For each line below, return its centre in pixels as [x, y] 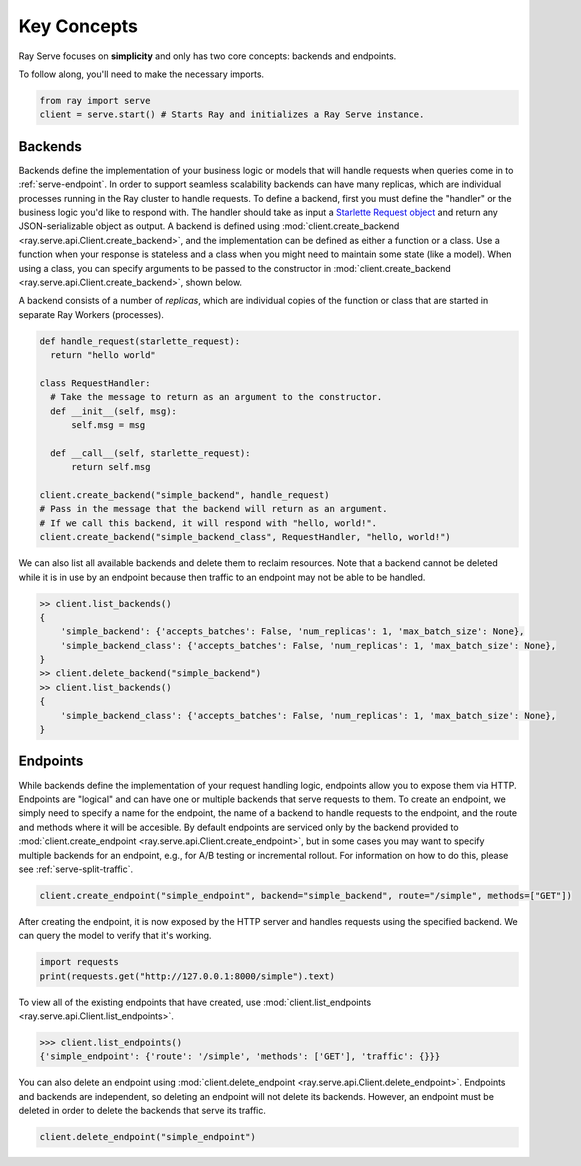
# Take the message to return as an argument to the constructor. [216, 397]
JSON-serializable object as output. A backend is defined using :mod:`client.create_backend [209, 226]
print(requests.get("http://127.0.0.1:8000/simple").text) [187, 976]
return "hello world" [103, 355]
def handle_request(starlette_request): [139, 341]
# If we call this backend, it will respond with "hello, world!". [208, 523]
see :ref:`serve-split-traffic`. [76, 869]
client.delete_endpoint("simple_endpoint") [148, 1137]
